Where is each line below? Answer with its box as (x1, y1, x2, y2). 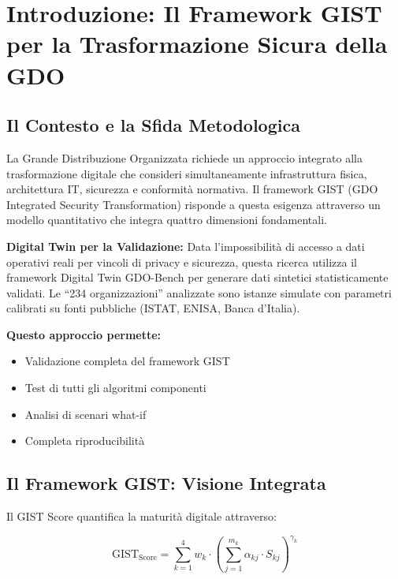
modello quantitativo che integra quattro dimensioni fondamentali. (6, 211, 327, 228)
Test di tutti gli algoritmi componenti (24, 379, 206, 396)
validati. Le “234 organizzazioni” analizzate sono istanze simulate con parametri (6, 284, 392, 301)
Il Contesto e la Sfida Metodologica (6, 113, 300, 137)
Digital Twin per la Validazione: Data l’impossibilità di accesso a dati (6, 237, 365, 254)
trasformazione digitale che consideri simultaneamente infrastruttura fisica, (6, 165, 367, 181)
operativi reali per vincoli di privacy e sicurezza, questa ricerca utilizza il (6, 253, 357, 270)
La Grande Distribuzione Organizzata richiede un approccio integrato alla (6, 149, 363, 166)
